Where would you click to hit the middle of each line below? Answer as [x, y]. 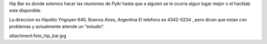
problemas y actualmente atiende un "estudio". [57, 27]
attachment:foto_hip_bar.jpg [38, 36]
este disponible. [25, 10]
